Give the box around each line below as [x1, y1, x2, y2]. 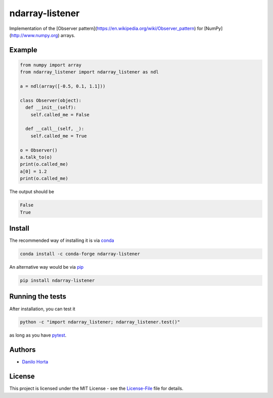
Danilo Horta [22, 359, 49, 365]
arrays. [61, 32, 75, 38]
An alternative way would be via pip [9, 264, 84, 270]
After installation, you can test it [9, 306, 75, 312]
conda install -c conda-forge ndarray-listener [20, 251, 140, 257]
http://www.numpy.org [11, 32, 58, 38]
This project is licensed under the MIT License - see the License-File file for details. [9, 385, 184, 391]
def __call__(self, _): [25, 126, 84, 132]
